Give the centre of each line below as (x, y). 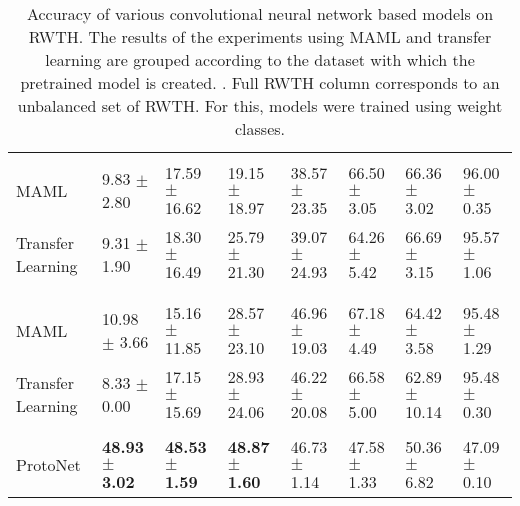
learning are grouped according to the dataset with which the (260, 59)
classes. (260, 128)
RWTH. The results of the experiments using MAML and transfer (260, 36)
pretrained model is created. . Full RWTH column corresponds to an (260, 82)
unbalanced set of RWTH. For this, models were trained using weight (260, 105)
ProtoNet (48, 464)
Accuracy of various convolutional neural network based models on (260, 13)
